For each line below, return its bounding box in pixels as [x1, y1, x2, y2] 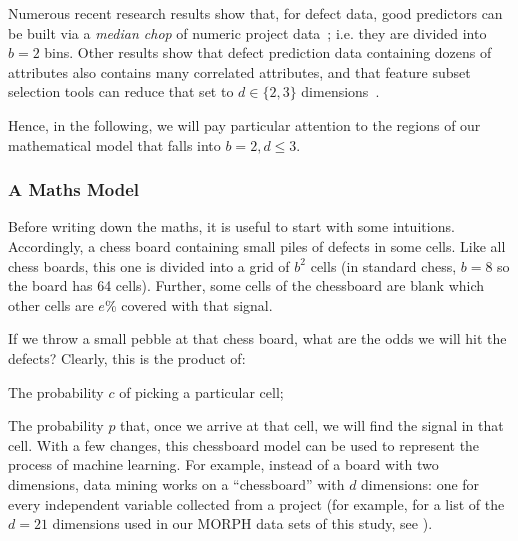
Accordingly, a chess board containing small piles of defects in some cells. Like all [8, 235, 506, 256]
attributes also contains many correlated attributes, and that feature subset [8, 61, 471, 82]
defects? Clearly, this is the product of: [8, 347, 246, 368]
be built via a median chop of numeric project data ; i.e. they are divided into [8, 22, 487, 43]
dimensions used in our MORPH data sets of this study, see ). [52, 513, 433, 534]
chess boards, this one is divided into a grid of [8, 255, 290, 276]
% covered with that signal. [104, 294, 273, 315]
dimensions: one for [361, 473, 480, 494]
